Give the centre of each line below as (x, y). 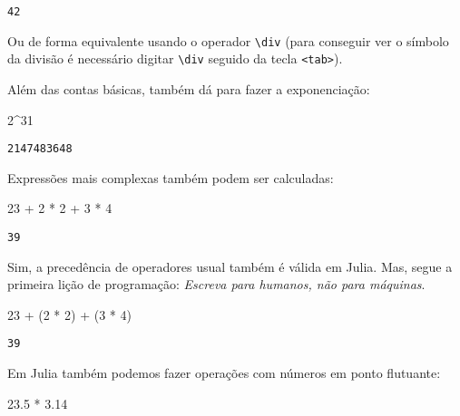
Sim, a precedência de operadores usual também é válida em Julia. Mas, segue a (230, 266)
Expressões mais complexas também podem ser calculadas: (171, 177)
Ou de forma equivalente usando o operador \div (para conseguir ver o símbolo (228, 40)
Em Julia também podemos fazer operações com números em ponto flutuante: (224, 373)
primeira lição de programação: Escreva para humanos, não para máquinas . (216, 284)
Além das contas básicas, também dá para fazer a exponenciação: (189, 88)
